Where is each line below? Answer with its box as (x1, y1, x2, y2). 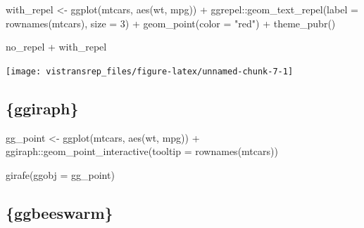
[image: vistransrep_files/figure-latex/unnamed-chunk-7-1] (6, 66, 294, 76)
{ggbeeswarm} (6, 201, 113, 223)
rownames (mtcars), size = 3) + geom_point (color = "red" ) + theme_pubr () (6, 15, 336, 30)
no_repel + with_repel (6, 39, 107, 54)
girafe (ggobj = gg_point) (6, 167, 115, 182)
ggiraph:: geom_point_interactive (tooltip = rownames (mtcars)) (6, 144, 278, 159)
